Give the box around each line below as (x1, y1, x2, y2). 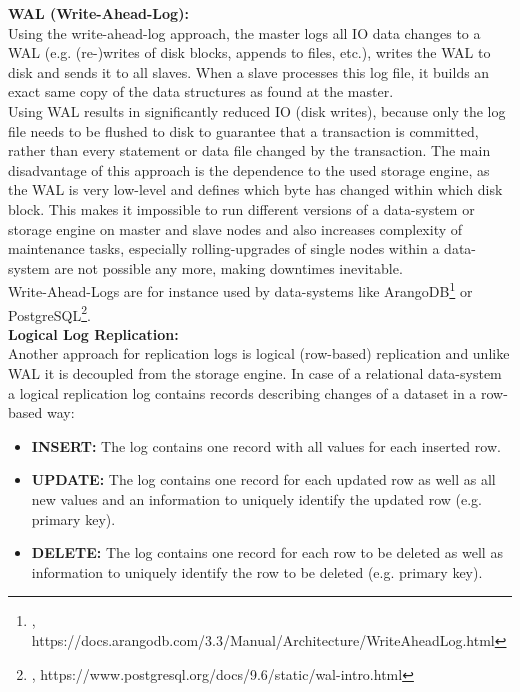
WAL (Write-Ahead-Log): (8, 3, 189, 23)
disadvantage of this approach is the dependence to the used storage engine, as (8, 159, 490, 180)
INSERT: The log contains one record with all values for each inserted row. (31, 435, 501, 456)
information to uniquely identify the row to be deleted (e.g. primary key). (31, 561, 483, 582)
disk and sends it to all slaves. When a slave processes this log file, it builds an (8, 61, 490, 82)
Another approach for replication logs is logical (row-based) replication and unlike (8, 343, 510, 364)
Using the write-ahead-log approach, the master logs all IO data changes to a (8, 22, 481, 43)
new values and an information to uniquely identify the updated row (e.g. (31, 488, 482, 509)
